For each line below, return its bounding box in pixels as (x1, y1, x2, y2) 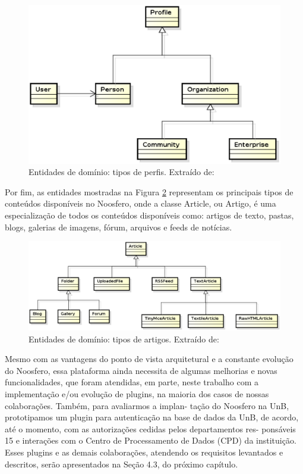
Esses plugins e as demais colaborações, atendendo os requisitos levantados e (5, 446, 283, 459)
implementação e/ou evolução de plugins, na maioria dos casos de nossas (5, 388, 269, 400)
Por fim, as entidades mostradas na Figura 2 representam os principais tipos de (5, 185, 293, 198)
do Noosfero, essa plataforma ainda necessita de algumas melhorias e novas (5, 364, 277, 376)
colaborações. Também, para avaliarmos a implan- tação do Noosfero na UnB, (5, 399, 289, 411)
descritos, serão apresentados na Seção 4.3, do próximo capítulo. (5, 457, 238, 470)
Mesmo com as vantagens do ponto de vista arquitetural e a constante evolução (5, 353, 293, 365)
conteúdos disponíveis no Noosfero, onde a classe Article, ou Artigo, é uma (5, 197, 276, 210)
